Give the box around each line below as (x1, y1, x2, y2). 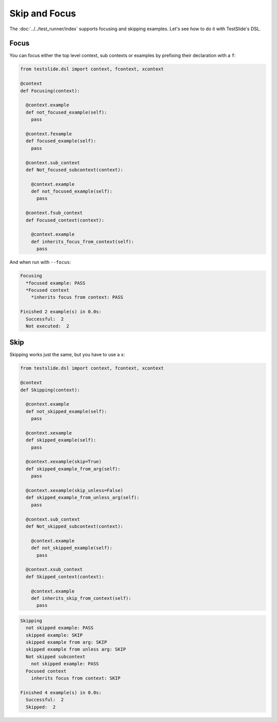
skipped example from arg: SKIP (26, 639, 107, 645)
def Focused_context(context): (26, 217, 105, 223)
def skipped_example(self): (26, 437, 96, 443)
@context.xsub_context (26, 566, 83, 573)
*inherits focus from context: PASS (31, 294, 123, 300)
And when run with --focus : (9, 259, 71, 265)
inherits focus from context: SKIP (31, 675, 121, 681)
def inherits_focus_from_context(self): (31, 239, 134, 244)
